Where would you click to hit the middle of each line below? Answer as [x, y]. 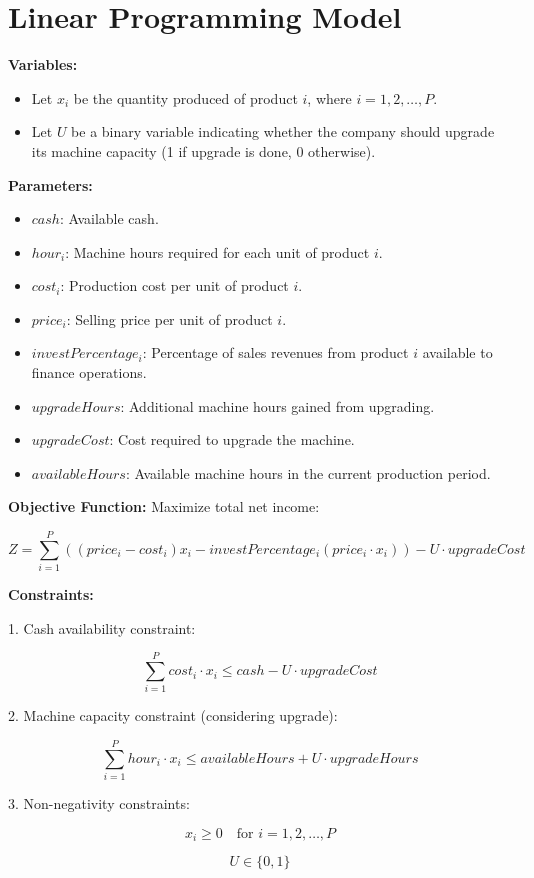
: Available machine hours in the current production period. [308, 472]
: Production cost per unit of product [174, 285]
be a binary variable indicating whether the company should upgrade [283, 131]
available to [457, 352]
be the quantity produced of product [185, 97]
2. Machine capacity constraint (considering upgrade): [173, 715]
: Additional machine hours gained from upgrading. [277, 405]
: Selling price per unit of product [169, 318]
